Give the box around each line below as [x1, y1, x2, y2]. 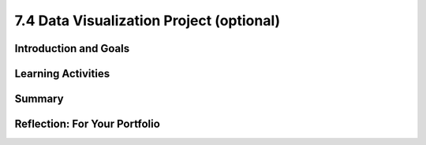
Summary [14, 92, 64, 106]
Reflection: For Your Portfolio [14, 117, 161, 131]
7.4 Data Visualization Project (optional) [14, 12, 281, 29]
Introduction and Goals [14, 42, 130, 55]
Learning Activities [14, 67, 110, 80]
